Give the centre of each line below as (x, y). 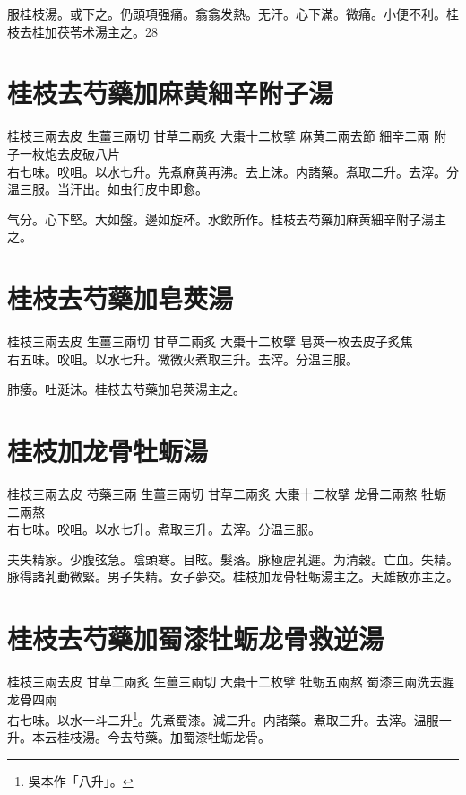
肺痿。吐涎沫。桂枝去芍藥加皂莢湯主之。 (126, 389)
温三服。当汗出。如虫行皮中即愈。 (108, 189)
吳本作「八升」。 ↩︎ (81, 781)
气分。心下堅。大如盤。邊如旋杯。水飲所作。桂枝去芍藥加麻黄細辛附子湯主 (227, 218)
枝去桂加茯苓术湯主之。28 (82, 31)
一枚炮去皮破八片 (70, 153)
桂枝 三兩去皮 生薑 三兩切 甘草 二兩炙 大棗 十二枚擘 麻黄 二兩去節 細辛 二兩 (219, 136)
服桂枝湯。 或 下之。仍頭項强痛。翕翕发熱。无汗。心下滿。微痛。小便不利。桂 (233, 13)
